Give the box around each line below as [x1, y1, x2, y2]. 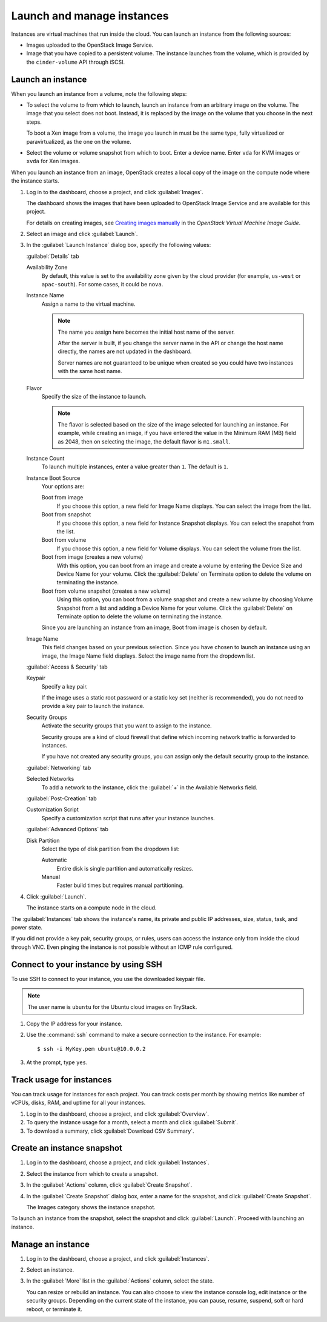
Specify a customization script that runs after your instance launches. [41, 814, 215, 821]
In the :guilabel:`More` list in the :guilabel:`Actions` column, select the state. [26, 1277, 214, 1284]
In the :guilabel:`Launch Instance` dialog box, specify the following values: [26, 241, 211, 249]
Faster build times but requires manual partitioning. [56, 882, 184, 889]
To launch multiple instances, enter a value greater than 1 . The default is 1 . [41, 463, 228, 470]
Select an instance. [26, 1266, 74, 1273]
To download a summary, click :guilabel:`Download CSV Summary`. [26, 1127, 194, 1135]
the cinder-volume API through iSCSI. [26, 58, 125, 66]
